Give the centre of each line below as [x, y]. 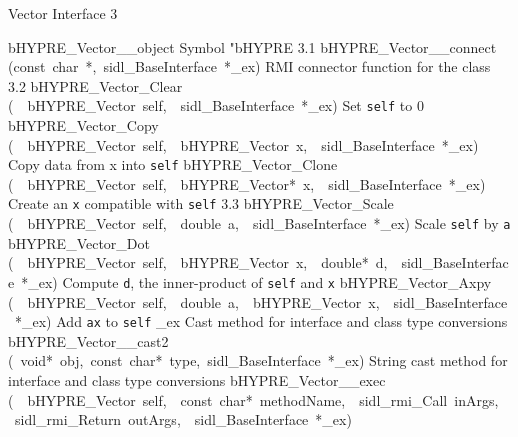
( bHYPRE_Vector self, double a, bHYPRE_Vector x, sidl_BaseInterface [258, 301]
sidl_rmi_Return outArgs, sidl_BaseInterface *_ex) [183, 419]
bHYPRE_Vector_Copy [83, 125]
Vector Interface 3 [63, 13]
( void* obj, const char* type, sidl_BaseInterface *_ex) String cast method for [258, 360]
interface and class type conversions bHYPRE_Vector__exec [197, 380]
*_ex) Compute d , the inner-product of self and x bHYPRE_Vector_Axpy [256, 281]
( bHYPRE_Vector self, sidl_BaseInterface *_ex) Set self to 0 [216, 105]
